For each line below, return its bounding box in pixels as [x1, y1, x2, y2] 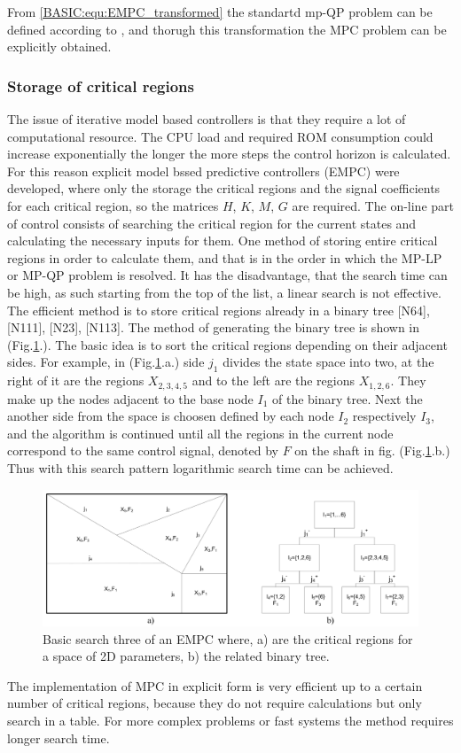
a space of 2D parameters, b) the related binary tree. [43, 647, 330, 665]
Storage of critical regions [7, 74, 194, 97]
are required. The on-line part [292, 196, 455, 214]
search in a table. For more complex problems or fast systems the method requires [7, 710, 454, 729]
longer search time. [7, 728, 110, 747]
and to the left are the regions [191, 371, 356, 390]
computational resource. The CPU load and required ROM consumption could [7, 127, 434, 145]
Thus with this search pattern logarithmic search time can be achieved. [7, 458, 394, 477]
